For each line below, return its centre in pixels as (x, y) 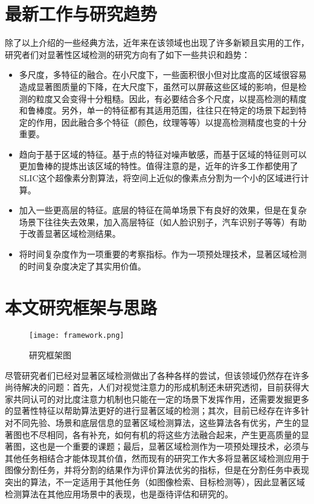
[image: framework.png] (77, 336)
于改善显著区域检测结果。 (70, 234)
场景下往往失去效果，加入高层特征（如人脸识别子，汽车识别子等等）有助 (163, 221)
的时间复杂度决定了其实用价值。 (82, 266)
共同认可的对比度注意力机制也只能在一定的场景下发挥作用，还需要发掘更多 (161, 399)
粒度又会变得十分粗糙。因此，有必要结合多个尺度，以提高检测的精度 (171, 98)
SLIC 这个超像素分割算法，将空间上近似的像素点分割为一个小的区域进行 (160, 178)
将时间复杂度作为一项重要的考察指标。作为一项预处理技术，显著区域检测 (163, 254)
